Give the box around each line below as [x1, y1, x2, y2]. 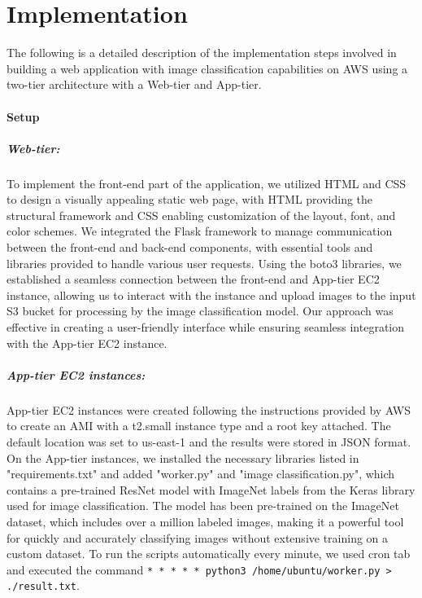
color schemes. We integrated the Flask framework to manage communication [7, 222, 393, 240]
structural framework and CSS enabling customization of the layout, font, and [7, 206, 396, 223]
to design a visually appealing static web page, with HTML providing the [7, 191, 373, 208]
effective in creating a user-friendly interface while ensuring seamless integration [7, 319, 405, 335]
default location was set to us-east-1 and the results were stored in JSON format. [7, 433, 411, 450]
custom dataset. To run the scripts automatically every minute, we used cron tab [7, 545, 411, 562]
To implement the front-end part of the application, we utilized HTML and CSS [7, 174, 407, 191]
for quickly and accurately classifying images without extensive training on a [7, 529, 389, 546]
